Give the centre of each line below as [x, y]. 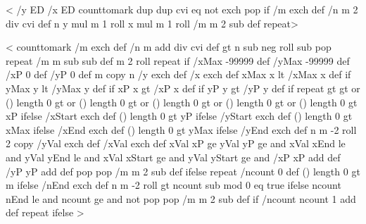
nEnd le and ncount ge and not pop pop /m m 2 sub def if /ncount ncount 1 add [181, 198]
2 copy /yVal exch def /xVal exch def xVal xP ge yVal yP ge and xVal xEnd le [176, 143]
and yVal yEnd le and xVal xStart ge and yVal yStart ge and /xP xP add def [173, 157]
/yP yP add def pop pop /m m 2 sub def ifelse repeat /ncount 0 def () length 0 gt [183, 171]
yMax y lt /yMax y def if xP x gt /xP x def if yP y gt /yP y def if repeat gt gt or [183, 88]
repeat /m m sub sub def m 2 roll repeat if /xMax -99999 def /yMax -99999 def [178, 60]
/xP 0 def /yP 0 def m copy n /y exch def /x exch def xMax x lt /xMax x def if [178, 74]
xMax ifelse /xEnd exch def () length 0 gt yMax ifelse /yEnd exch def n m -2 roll [181, 129]
